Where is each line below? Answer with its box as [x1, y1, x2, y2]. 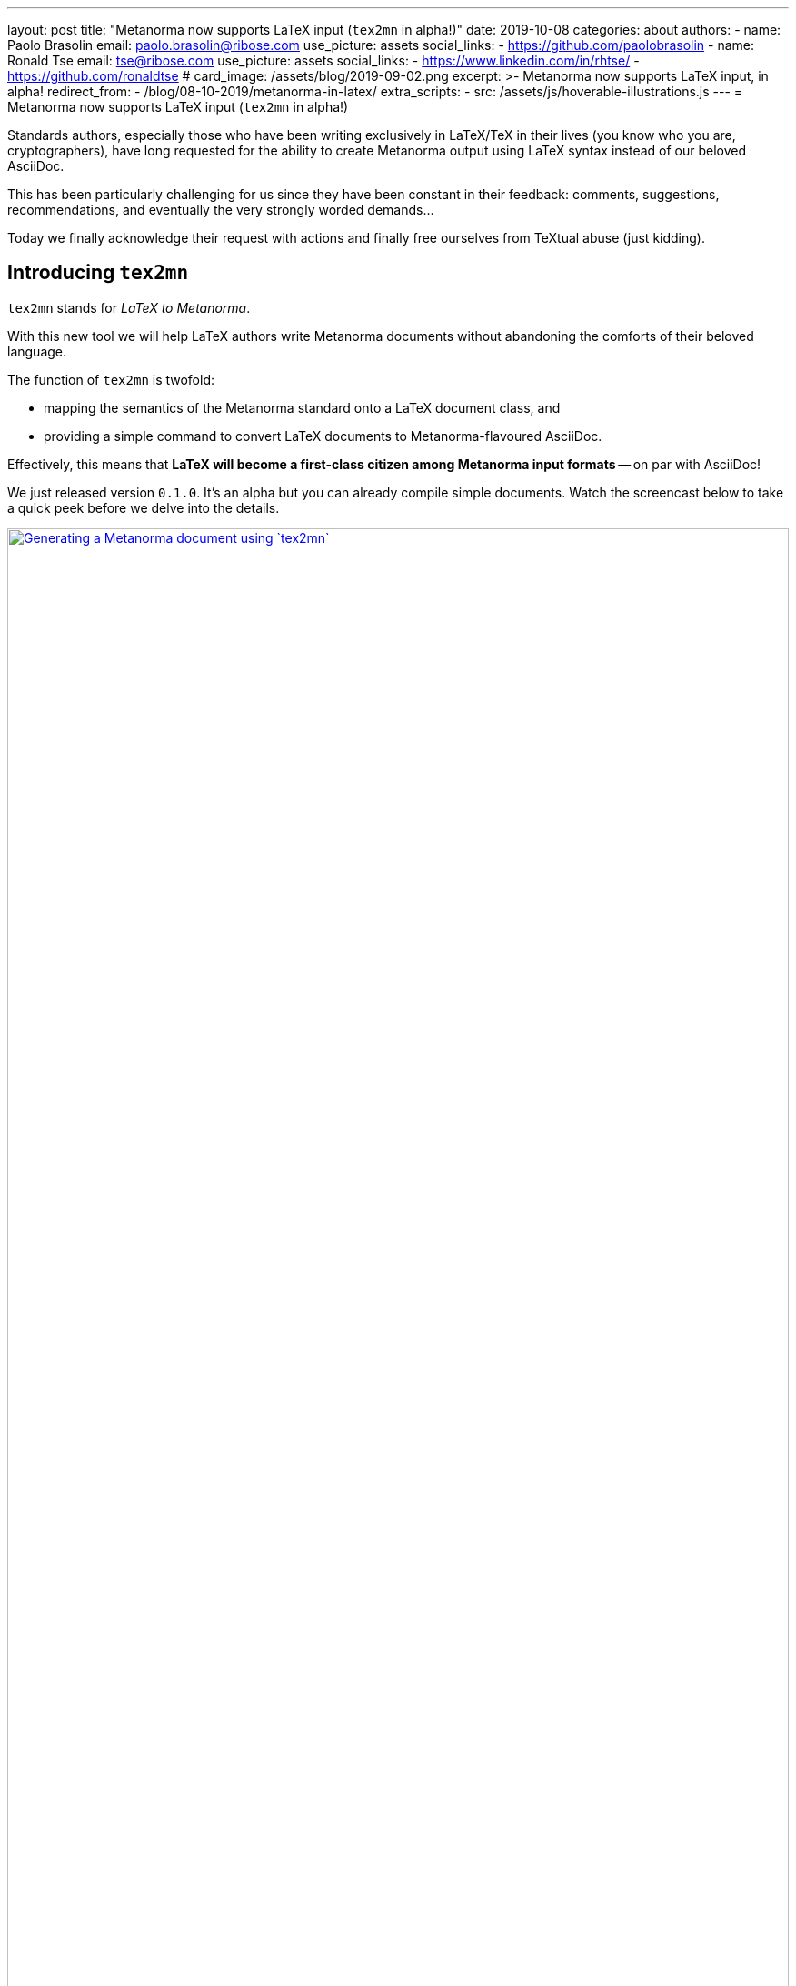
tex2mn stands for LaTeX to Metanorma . [7, 299, 251, 316]
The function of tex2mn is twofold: [7, 371, 215, 387]
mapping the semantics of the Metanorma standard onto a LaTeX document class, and [44, 399, 561, 416]
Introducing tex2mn [7, 261, 189, 285]
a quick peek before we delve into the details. [7, 499, 280, 516]
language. [7, 343, 67, 359]
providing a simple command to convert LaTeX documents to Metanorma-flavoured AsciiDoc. [44, 427, 602, 444]
